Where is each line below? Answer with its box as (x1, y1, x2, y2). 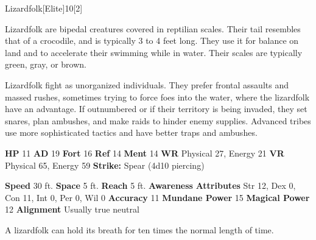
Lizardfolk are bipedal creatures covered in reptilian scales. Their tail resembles (5, 22, 301, 35)
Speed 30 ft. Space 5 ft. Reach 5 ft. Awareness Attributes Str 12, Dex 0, (5, 179, 296, 192)
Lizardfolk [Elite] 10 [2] (5, 2, 83, 14)
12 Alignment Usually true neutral (5, 203, 139, 216)
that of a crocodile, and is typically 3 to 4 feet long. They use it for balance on (5, 34, 299, 47)
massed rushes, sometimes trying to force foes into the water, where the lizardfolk (5, 90, 310, 103)
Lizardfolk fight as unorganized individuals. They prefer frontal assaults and (5, 78, 289, 91)
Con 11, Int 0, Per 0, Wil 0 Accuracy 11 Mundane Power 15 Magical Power (5, 191, 310, 203)
